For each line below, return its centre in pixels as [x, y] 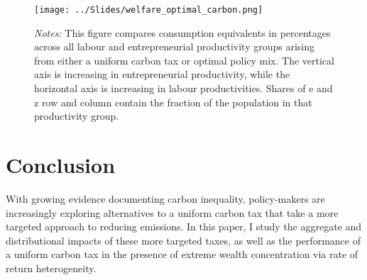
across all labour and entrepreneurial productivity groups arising [175, 46]
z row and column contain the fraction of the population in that [173, 102]
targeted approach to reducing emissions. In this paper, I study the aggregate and [184, 226]
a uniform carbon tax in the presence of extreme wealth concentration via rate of [182, 254]
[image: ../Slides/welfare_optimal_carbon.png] [149, 10]
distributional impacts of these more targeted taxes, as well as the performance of [183, 240]
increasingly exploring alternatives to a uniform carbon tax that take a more [172, 212]
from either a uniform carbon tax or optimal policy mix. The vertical [184, 60]
